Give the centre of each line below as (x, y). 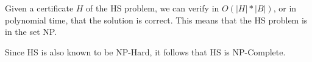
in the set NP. (31, 32)
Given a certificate (39, 8)
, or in (285, 8)
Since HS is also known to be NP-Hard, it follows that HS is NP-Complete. (145, 51)
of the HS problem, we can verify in (153, 8)
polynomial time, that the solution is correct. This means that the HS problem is (156, 20)
